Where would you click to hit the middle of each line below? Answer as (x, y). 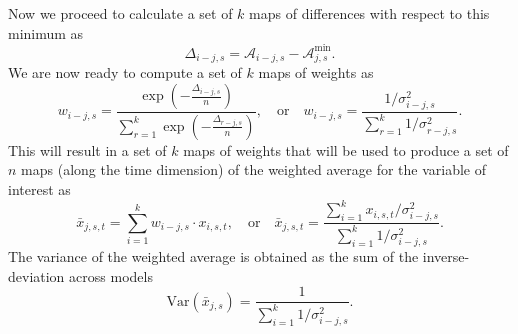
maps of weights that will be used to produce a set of (346, 149)
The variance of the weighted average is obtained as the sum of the (213, 256)
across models (111, 275)
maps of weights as (316, 72)
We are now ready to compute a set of (125, 72)
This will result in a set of (87, 149)
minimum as (46, 32)
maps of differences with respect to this (369, 13)
